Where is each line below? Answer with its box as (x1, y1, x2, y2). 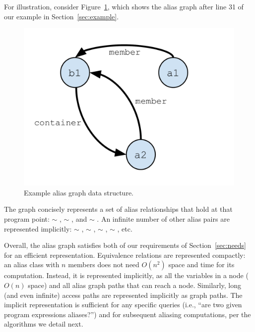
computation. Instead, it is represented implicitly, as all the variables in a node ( (4, 270, 249, 281)
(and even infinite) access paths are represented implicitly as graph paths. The (4, 289, 243, 300)
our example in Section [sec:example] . (4, 11, 119, 21)
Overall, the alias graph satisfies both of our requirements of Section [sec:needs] (4, 240, 247, 250)
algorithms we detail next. (4, 319, 83, 329)
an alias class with (4, 259, 60, 270)
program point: (4, 213, 50, 224)
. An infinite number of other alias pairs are (97, 213, 230, 224)
